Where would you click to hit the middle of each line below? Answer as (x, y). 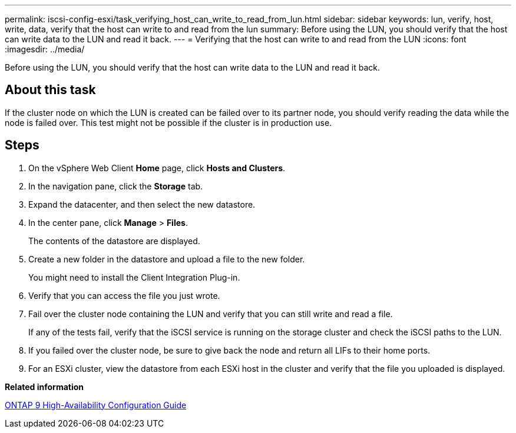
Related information (44, 387)
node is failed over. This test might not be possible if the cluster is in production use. (168, 122)
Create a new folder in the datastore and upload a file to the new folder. (167, 259)
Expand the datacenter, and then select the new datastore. (142, 204)
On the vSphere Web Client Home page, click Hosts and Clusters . (157, 168)
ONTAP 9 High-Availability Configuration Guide (96, 405)
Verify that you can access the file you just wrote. (124, 295)
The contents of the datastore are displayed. (114, 241)
